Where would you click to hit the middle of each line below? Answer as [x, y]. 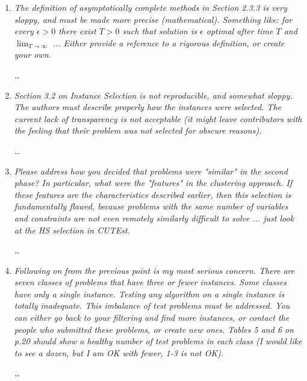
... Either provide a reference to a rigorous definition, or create [169, 42]
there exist [77, 31]
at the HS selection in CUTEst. [72, 230]
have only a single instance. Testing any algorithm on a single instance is [149, 293]
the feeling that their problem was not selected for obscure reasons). [138, 130]
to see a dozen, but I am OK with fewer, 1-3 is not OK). [119, 352]
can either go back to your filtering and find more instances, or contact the [152, 317]
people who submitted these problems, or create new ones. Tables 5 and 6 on [154, 329]
